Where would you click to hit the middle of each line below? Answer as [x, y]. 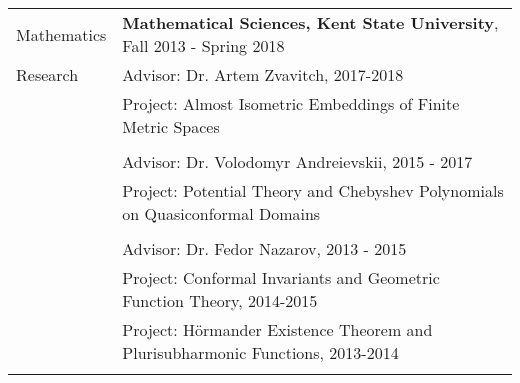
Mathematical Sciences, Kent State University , [310, 22]
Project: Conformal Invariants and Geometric [281, 277]
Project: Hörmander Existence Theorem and [277, 329]
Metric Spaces [171, 126]
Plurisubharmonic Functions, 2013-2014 [260, 352]
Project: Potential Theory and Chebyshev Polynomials [313, 190]
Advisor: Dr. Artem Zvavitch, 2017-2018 [263, 74]
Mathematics [61, 34]
